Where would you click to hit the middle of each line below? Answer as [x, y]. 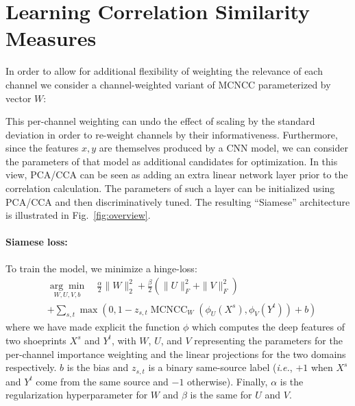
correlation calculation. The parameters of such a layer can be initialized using [170, 188]
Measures [51, 38]
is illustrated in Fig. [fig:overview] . [78, 215]
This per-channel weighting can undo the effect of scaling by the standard [160, 121]
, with [124, 340]
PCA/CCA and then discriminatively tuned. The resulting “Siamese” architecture [178, 201]
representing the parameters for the [268, 340]
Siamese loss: [37, 242]
